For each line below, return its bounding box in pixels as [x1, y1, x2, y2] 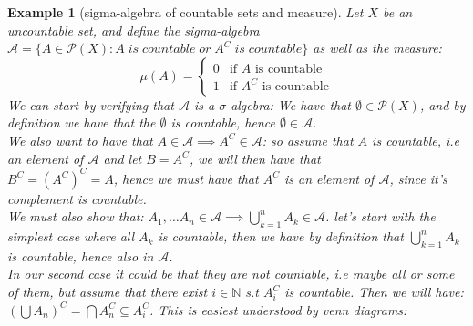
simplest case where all [7, 227, 135, 246]
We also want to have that [7, 130, 153, 149]
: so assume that [262, 130, 354, 149]
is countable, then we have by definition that [158, 227, 404, 246]
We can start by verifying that [7, 95, 174, 114]
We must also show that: [7, 207, 144, 226]
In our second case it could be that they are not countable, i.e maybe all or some [7, 264, 455, 283]
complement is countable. [7, 188, 147, 208]
